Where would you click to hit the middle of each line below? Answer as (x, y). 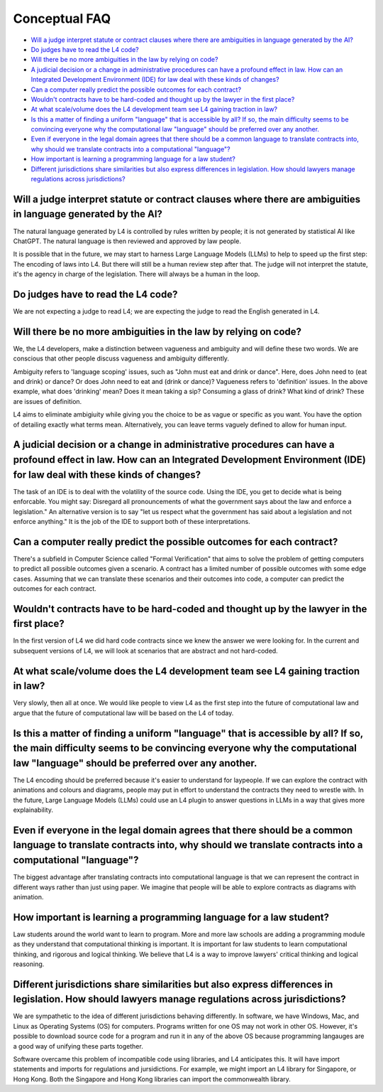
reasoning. (29, 964)
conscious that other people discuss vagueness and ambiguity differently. (121, 358)
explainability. (33, 810)
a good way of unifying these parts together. (78, 1046)
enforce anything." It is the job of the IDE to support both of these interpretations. (132, 521)
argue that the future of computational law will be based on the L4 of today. (123, 713)
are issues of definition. (48, 401)
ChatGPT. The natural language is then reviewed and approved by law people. (127, 241)
